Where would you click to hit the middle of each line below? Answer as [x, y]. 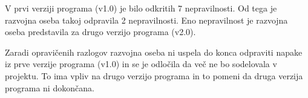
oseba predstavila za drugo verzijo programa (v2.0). [100, 32]
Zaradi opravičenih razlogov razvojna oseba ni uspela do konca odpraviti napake [154, 52]
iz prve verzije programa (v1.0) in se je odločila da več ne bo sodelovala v [141, 64]
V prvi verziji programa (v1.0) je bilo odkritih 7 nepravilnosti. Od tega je [141, 8]
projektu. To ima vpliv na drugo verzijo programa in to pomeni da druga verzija [154, 75]
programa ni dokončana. [50, 87]
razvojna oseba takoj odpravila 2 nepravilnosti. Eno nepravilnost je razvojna [146, 20]
